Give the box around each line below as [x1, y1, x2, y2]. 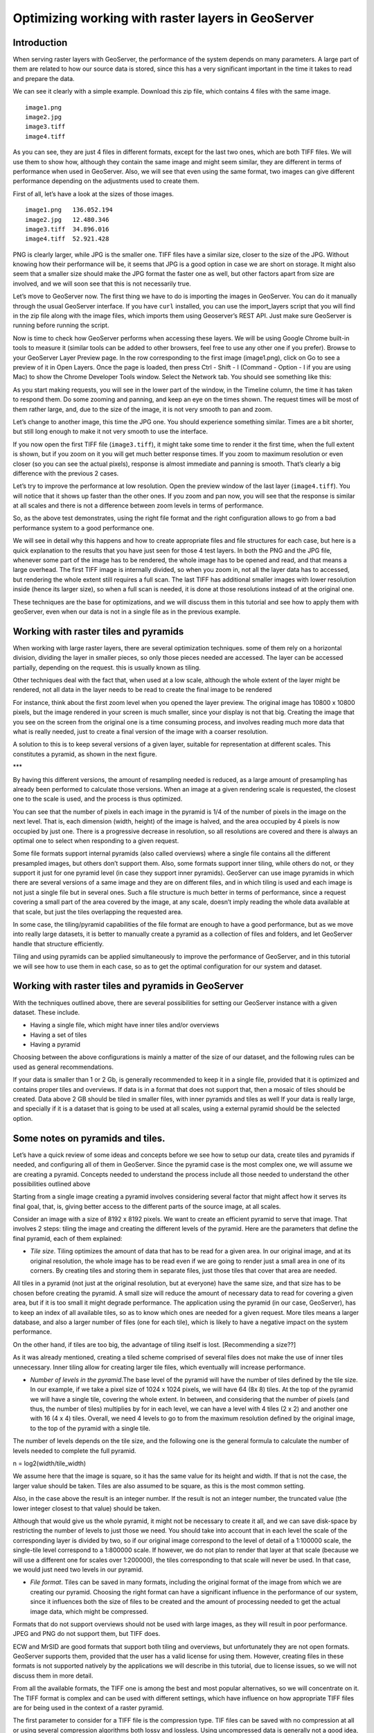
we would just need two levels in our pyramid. [12, 1565, 143, 1574]
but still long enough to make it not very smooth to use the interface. [12, 427, 208, 436]
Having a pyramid [30, 1040, 81, 1049]
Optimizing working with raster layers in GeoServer [12, 10, 314, 26]
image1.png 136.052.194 [25, 206, 114, 214]
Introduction [12, 37, 68, 49]
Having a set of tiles [30, 1030, 87, 1039]
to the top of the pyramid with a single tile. [30, 1424, 151, 1432]
